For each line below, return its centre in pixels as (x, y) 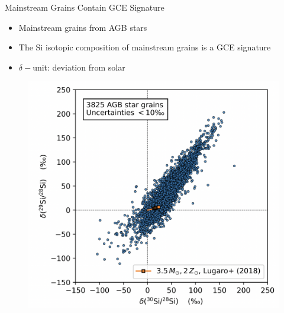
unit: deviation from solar (79, 67)
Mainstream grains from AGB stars (83, 27)
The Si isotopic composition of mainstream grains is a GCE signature (145, 47)
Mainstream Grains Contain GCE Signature (85, 7)
